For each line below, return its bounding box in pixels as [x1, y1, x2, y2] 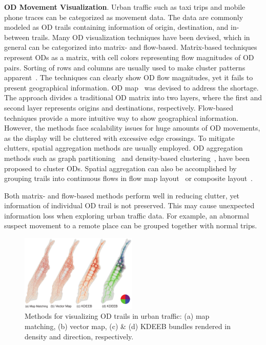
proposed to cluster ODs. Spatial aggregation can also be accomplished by [4, 162, 237, 173]
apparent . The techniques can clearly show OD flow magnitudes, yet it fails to [4, 72, 253, 83]
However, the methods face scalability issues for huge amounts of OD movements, [4, 122, 260, 133]
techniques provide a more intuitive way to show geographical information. [4, 112, 238, 123]
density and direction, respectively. [25, 331, 134, 341]
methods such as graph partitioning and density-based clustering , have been [4, 152, 250, 163]
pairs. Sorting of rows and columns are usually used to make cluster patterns [4, 62, 245, 72]
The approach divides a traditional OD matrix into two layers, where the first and [4, 92, 262, 103]
